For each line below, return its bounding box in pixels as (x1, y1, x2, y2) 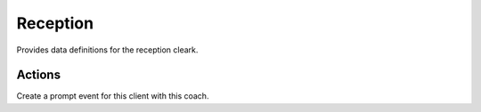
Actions (16, 68, 61, 83)
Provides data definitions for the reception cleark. (16, 44, 199, 55)
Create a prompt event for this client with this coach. (16, 91, 209, 101)
